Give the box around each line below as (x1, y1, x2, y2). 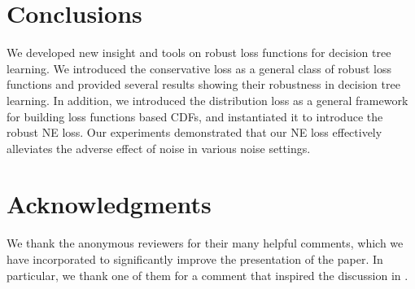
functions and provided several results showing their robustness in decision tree (7, 76, 400, 93)
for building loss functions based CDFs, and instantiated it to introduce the (7, 107, 383, 125)
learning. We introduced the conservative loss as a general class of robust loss (7, 59, 391, 77)
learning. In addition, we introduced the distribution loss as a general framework (7, 91, 408, 108)
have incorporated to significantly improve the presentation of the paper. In (7, 251, 383, 267)
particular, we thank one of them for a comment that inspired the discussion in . (7, 266, 408, 283)
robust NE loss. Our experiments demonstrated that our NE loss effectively (7, 124, 382, 141)
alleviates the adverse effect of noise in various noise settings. (7, 139, 311, 156)
